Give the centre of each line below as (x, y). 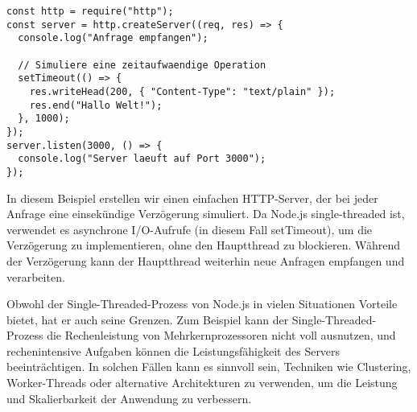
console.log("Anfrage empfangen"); (113, 38)
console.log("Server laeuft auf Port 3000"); (142, 159)
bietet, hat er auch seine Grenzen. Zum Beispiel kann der (148, 319)
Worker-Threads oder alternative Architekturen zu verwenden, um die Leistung (202, 383)
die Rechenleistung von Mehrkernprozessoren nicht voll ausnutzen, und (221, 335)
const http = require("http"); (90, 11)
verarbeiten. (36, 276)
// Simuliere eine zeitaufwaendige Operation (142, 65)
